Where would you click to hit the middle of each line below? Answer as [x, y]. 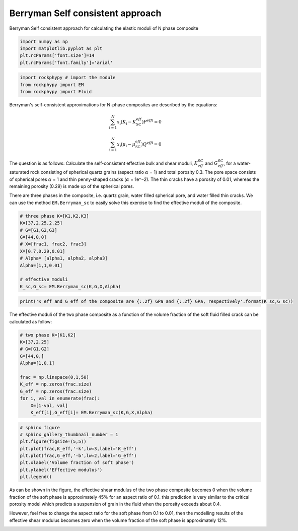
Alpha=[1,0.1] [37, 363]
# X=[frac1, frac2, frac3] [53, 244]
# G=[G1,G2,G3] [39, 230]
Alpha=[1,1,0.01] [41, 265]
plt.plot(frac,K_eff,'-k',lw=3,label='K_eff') [78, 449]
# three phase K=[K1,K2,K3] [54, 216]
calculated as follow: [31, 321]
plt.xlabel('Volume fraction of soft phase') [77, 463]
